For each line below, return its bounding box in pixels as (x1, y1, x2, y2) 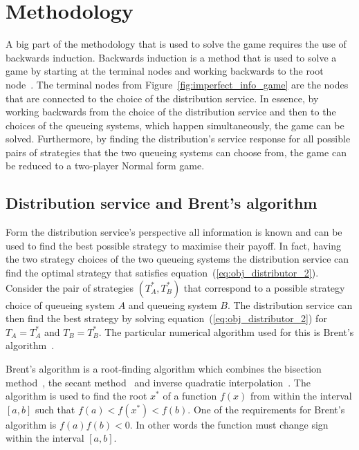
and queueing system (128, 297, 217, 312)
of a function (163, 388, 217, 403)
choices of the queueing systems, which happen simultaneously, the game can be (6, 118, 344, 132)
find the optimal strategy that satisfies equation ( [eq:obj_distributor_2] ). (6, 265, 319, 280)
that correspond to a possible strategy (183, 280, 345, 294)
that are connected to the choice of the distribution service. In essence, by (6, 91, 319, 105)
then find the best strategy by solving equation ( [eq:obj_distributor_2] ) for (6, 311, 327, 326)
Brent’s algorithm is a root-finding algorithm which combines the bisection (6, 362, 322, 376)
